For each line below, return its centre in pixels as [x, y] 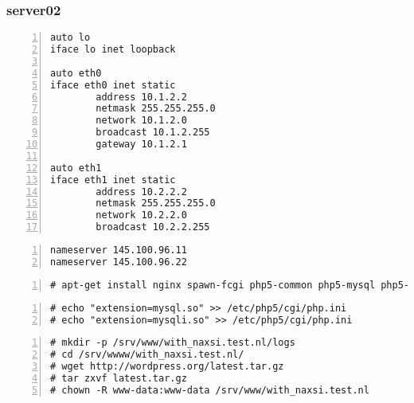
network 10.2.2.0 [141, 215]
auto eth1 [76, 168]
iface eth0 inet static [113, 85]
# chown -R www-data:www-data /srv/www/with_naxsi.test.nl [210, 390]
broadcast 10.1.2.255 [153, 133]
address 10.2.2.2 [141, 192]
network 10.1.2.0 [141, 121]
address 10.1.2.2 [141, 97]
